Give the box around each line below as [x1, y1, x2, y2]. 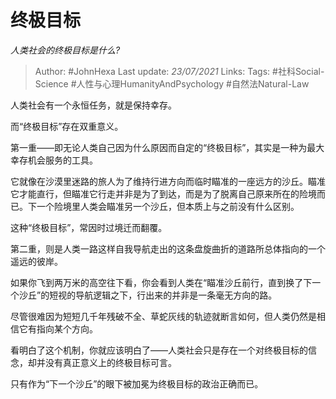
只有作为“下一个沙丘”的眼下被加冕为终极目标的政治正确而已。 [10, 377, 264, 390]
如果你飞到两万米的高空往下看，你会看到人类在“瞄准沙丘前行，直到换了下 [10, 276, 313, 288]
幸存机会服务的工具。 [10, 154, 98, 166]
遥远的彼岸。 [10, 255, 63, 267]
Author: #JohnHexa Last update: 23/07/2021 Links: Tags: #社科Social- [34, 65, 325, 77]
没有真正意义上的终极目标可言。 [44, 356, 177, 368]
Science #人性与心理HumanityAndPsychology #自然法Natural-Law [34, 77, 310, 90]
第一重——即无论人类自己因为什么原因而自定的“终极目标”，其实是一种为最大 [10, 141, 325, 153]
